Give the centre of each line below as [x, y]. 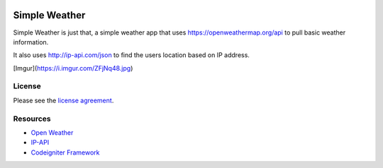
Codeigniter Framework [65, 152]
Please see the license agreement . [63, 100]
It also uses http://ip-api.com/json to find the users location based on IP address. [131, 55]
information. [31, 42]
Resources [32, 119]
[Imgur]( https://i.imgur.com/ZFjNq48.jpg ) [73, 68]
